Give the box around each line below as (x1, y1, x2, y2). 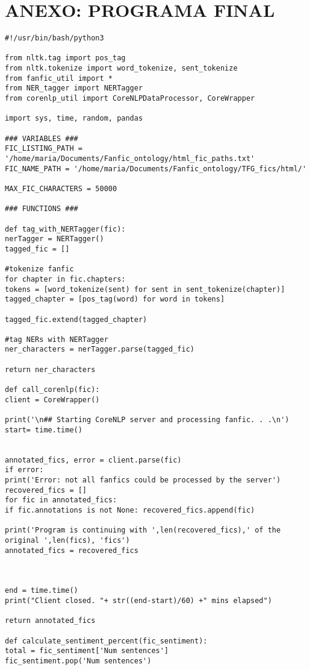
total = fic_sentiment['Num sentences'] (5, 646, 169, 656)
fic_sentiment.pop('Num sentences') (5, 656, 152, 665)
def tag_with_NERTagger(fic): (5, 224, 126, 233)
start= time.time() (5, 425, 82, 434)
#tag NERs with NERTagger (5, 335, 108, 344)
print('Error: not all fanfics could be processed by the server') (5, 476, 281, 484)
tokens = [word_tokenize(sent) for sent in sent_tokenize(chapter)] (5, 285, 285, 294)
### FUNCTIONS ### (5, 204, 78, 213)
